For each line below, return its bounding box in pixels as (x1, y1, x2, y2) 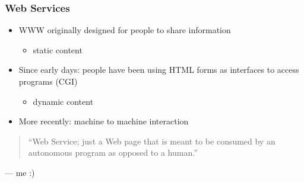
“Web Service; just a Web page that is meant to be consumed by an (28, 134, 275, 147)
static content (33, 43, 83, 56)
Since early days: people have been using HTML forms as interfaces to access (18, 63, 299, 76)
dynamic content (33, 95, 94, 107)
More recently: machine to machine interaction (18, 115, 189, 127)
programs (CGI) (18, 75, 78, 87)
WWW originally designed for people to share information (18, 24, 231, 36)
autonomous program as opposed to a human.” (28, 146, 198, 159)
